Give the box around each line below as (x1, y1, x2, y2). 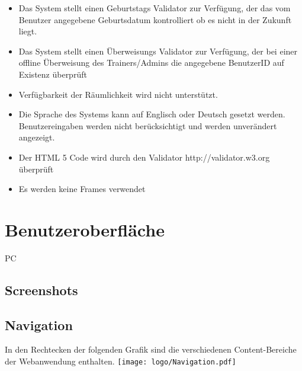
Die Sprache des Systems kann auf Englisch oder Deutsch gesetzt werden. (18, 108, 285, 120)
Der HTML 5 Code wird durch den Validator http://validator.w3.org (18, 151, 270, 163)
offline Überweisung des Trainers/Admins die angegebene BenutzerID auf (18, 56, 284, 69)
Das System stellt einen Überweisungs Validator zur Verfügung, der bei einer (18, 44, 298, 57)
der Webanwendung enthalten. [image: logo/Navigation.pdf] (5, 355, 236, 367)
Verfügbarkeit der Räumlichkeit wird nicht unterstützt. (18, 88, 218, 100)
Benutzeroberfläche (5, 217, 165, 241)
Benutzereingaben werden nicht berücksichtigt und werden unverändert (18, 119, 277, 132)
